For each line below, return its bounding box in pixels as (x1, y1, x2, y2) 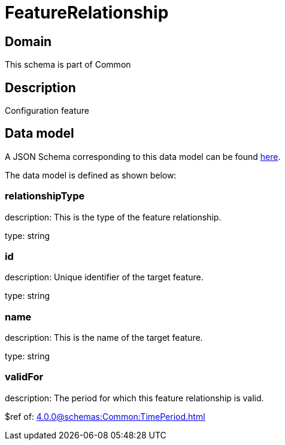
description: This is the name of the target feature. (5, 332, 203, 343)
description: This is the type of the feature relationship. (5, 211, 222, 222)
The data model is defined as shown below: (5, 169, 177, 180)
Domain (5, 34, 52, 49)
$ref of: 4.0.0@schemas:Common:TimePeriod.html (5, 411, 205, 422)
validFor (5, 371, 44, 383)
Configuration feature (5, 105, 90, 116)
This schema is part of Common (5, 59, 131, 70)
